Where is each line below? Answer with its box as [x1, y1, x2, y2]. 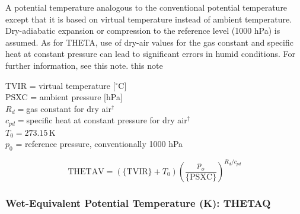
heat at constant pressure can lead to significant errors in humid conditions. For [5, 47, 295, 60]
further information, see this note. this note [5, 59, 163, 71]
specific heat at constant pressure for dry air [26, 114, 187, 126]
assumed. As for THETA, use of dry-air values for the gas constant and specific [5, 36, 293, 48]
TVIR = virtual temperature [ [5, 79, 116, 91]
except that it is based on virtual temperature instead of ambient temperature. [5, 12, 292, 25]
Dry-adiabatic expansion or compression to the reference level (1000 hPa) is [5, 24, 280, 37]
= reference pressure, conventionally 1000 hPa [15, 138, 183, 150]
